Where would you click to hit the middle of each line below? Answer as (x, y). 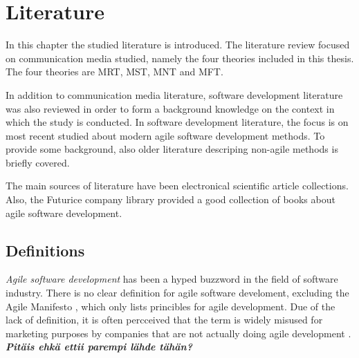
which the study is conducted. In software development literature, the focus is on (177, 122)
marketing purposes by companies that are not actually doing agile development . (178, 333)
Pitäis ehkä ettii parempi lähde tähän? (99, 347)
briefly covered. (38, 162)
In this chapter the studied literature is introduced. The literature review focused (178, 45)
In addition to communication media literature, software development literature (174, 94)
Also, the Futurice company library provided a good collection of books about (171, 199)
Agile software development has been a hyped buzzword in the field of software (172, 279)
